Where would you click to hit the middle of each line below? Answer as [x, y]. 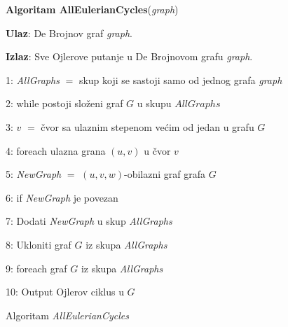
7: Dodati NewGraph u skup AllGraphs [89, 221]
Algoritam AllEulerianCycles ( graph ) [92, 9]
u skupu [154, 103]
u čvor [157, 150]
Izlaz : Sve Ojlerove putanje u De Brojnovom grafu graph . [129, 56]
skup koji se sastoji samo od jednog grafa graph [180, 79]
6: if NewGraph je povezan [62, 197]
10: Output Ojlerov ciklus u [65, 292]
